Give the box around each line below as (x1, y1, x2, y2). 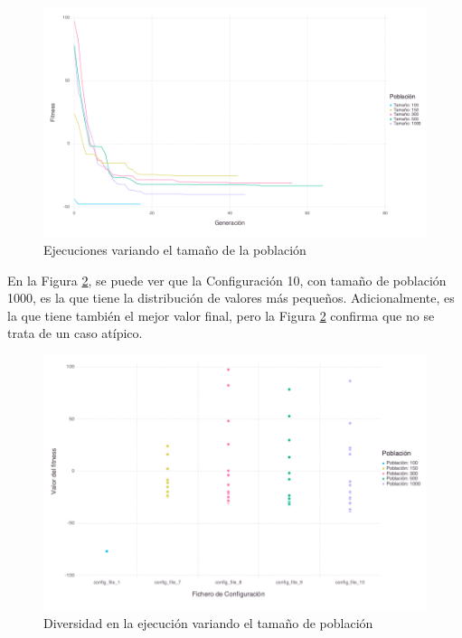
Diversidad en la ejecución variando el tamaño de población (43, 614, 373, 633)
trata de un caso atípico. (7, 324, 143, 342)
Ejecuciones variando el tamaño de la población (43, 239, 306, 258)
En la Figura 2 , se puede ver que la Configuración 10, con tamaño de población (7, 270, 447, 289)
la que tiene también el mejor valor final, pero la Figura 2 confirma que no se (7, 305, 435, 324)
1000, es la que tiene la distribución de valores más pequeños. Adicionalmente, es (7, 288, 455, 307)
